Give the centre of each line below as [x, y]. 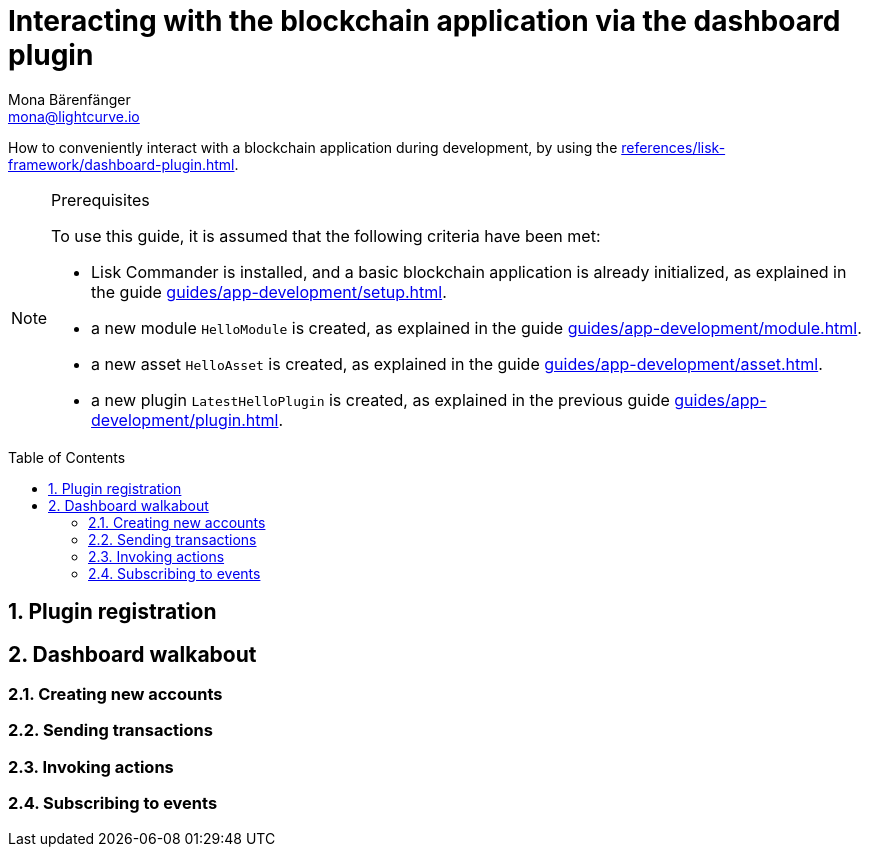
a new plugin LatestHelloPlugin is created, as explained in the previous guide [380, 399]
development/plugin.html [185, 419]
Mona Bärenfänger [69, 99]
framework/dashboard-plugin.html [121, 164]
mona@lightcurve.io [74, 116]
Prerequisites [100, 199]
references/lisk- [673, 147]
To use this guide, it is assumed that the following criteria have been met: [326, 235]
